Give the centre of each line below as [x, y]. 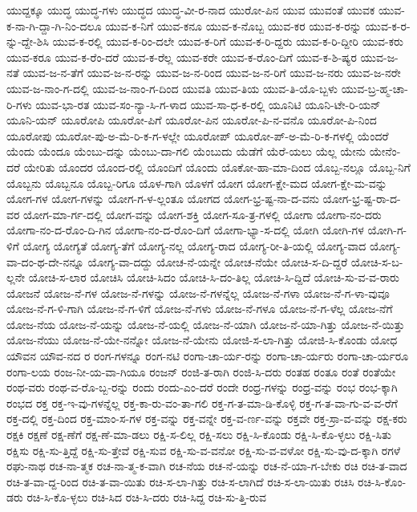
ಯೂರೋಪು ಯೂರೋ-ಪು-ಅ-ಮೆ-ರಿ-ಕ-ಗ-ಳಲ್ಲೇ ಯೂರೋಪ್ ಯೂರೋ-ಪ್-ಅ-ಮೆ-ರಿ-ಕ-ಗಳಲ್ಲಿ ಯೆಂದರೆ [198, 135]
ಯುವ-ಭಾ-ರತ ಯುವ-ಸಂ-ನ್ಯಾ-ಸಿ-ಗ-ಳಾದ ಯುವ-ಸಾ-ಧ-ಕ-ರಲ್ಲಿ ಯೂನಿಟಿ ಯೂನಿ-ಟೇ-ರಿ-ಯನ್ [208, 104]
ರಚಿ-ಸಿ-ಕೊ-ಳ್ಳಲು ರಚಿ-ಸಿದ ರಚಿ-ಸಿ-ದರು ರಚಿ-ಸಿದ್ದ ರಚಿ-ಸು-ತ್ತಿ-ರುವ [146, 497]
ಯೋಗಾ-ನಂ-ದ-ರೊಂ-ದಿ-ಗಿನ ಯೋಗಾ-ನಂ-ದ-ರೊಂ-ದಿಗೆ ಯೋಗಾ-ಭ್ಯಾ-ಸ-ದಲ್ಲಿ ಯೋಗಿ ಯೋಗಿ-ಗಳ [185, 230]
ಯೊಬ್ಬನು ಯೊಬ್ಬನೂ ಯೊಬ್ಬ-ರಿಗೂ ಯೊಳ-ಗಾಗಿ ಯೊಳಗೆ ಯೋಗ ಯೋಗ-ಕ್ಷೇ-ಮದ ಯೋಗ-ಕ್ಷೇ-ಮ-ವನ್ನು [197, 183]
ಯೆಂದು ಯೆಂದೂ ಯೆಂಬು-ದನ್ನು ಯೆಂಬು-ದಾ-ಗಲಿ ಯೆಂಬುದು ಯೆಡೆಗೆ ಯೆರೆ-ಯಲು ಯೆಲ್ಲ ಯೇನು [186, 151]
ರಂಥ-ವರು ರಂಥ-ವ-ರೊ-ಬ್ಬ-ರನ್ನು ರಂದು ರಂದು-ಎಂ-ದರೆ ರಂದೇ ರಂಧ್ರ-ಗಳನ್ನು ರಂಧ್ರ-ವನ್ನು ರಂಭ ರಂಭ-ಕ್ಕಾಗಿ [202, 387]
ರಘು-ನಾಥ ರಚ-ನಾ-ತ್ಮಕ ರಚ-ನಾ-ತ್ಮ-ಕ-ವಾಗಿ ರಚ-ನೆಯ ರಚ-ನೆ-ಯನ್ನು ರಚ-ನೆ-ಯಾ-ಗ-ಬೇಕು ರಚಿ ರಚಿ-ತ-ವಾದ [207, 466]
